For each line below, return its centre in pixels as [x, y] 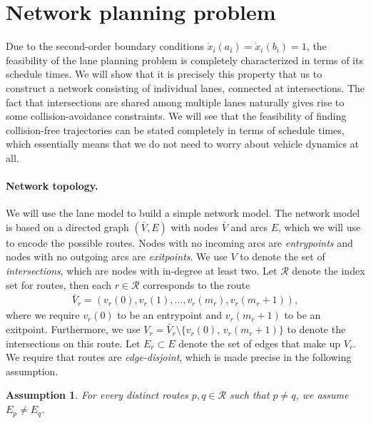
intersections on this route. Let [73, 343]
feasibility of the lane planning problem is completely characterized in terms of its [184, 60]
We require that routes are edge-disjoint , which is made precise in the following [179, 357]
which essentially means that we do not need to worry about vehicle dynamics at [183, 144]
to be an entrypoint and [170, 315]
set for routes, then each [59, 284]
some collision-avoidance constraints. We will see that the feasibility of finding [176, 116]
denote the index [329, 271]
